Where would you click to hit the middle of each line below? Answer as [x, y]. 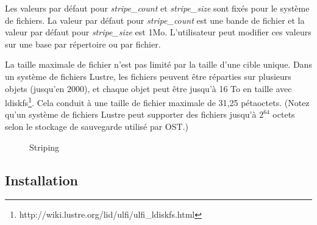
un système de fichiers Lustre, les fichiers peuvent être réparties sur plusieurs [148, 76]
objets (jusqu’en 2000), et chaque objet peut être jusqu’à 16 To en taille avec [148, 88]
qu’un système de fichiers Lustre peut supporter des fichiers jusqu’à [131, 114]
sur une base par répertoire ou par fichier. [83, 44]
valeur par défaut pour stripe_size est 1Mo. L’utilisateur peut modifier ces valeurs [158, 32]
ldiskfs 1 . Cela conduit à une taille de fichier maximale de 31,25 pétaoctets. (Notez [157, 102]
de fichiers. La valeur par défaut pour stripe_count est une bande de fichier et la [155, 20]
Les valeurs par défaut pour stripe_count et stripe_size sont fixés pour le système [157, 8]
